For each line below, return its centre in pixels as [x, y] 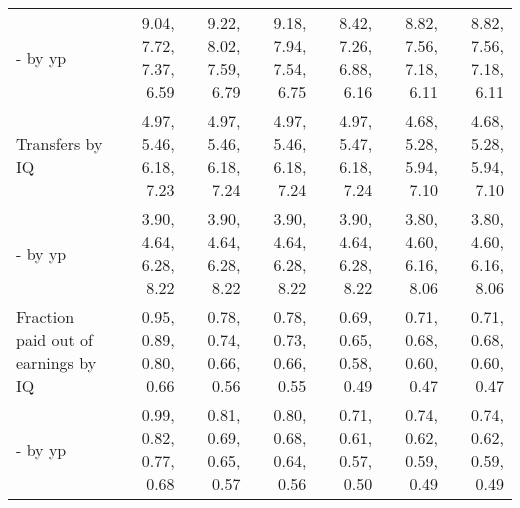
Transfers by [59, 143]
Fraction [45, 316]
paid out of [54, 339]
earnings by [56, 362]
